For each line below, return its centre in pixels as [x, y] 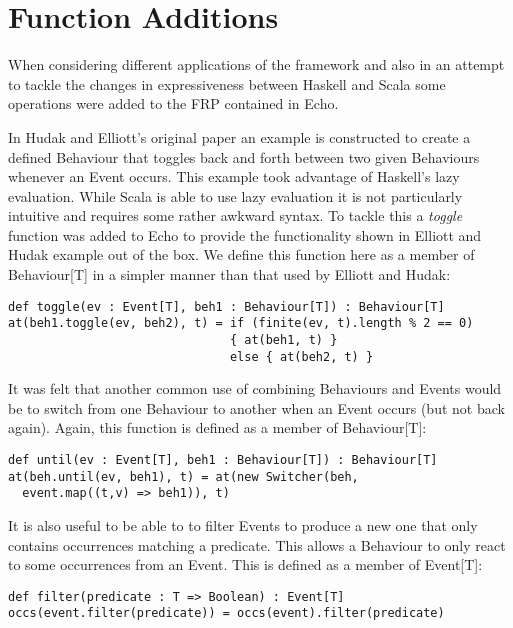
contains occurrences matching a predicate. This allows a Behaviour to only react [257, 544]
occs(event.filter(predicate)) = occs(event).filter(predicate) [226, 613]
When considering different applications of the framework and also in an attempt [256, 64]
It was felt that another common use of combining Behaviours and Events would [255, 388]
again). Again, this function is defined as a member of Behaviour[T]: [217, 427]
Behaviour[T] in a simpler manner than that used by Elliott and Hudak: [229, 274]
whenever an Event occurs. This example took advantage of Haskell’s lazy [234, 176]
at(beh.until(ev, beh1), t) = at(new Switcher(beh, [183, 476]
